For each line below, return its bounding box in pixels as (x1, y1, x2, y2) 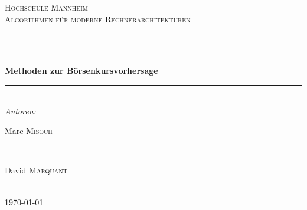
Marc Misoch (5, 124, 53, 137)
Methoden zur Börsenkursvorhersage (5, 64, 158, 77)
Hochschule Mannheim (5, 1, 88, 13)
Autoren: (5, 104, 36, 117)
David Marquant (5, 164, 67, 176)
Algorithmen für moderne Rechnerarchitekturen (5, 12, 191, 25)
